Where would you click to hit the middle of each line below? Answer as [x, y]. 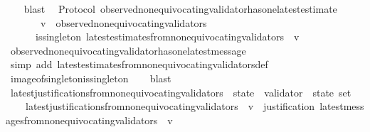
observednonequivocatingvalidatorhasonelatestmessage [128, 50]
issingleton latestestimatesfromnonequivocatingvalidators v [167, 37]
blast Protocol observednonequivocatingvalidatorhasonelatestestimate [180, 9]
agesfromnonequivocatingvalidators [82, 120]
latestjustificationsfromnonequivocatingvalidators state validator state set [181, 92]
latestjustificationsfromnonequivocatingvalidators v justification [170, 106]
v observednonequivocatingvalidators [123, 22]
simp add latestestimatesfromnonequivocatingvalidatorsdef [139, 64]
